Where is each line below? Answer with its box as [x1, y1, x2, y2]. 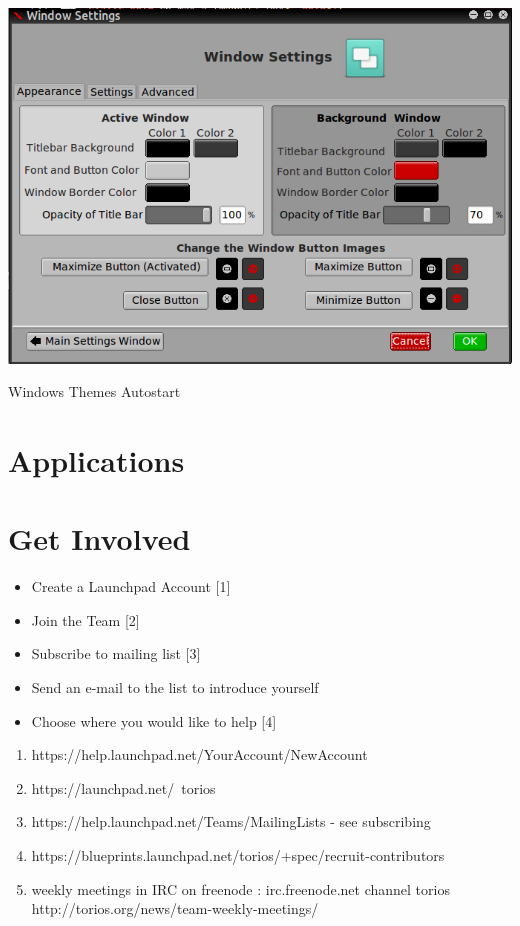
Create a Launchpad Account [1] [31, 576, 231, 597]
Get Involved [8, 518, 191, 559]
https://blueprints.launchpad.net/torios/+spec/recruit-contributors [31, 844, 445, 865]
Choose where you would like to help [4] [31, 710, 277, 731]
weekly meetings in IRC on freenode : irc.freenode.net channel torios [31, 878, 450, 899]
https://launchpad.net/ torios [31, 777, 216, 798]
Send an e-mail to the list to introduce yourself [31, 677, 319, 697]
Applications [8, 439, 185, 480]
